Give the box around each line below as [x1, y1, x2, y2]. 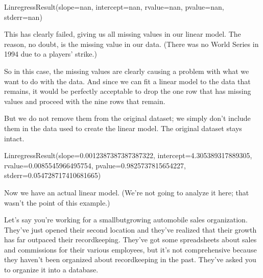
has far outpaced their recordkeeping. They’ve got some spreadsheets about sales [4, 234, 257, 245]
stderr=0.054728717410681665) [4, 170, 101, 181]
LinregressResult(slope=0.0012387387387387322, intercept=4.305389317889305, [4, 150, 252, 161]
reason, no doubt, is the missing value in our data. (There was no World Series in [4, 38, 259, 49]
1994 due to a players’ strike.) [4, 48, 97, 59]
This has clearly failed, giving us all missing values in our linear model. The [4, 29, 241, 39]
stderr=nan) [4, 11, 42, 22]
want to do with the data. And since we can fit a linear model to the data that [4, 75, 251, 86]
